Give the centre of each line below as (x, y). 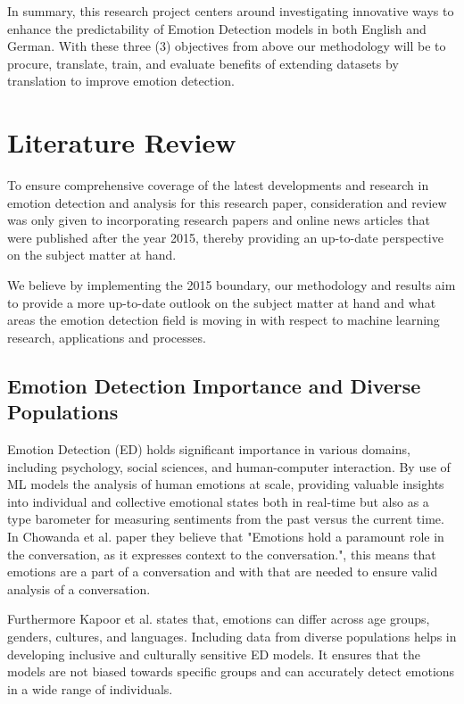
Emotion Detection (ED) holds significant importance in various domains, (209, 449)
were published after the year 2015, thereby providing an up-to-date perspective (225, 237)
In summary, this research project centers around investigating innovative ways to (231, 11)
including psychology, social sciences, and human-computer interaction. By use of (229, 466)
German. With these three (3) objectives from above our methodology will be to (227, 46)
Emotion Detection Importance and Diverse (214, 385)
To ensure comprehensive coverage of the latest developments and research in (218, 185)
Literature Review (122, 142)
